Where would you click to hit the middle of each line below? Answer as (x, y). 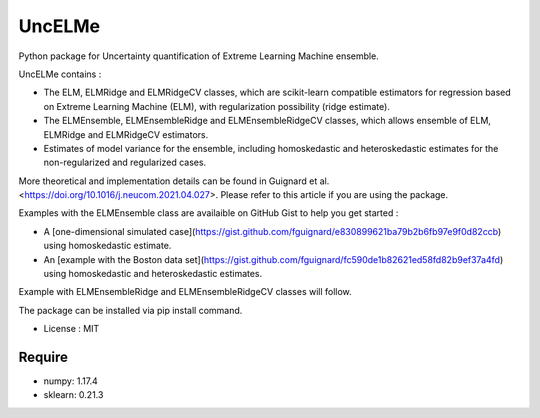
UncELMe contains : (60, 74)
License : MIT (71, 329)
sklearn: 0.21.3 (73, 395)
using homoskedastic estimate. (107, 246)
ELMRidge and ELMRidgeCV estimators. (126, 134)
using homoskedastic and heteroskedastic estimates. (153, 274)
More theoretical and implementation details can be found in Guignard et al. (174, 181)
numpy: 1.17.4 (71, 381)
